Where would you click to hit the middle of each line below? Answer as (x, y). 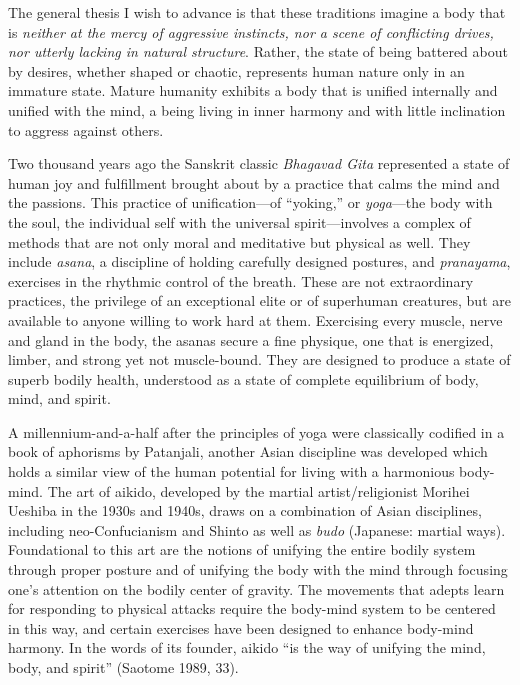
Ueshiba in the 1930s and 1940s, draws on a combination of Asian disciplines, (245, 510)
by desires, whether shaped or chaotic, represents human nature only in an (236, 70)
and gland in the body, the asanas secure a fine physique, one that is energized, (251, 339)
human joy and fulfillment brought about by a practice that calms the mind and (254, 182)
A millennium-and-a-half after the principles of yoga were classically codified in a (256, 431)
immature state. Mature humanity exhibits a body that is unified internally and (253, 90)
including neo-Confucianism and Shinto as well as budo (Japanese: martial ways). (257, 529)
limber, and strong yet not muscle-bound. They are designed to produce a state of (259, 359)
